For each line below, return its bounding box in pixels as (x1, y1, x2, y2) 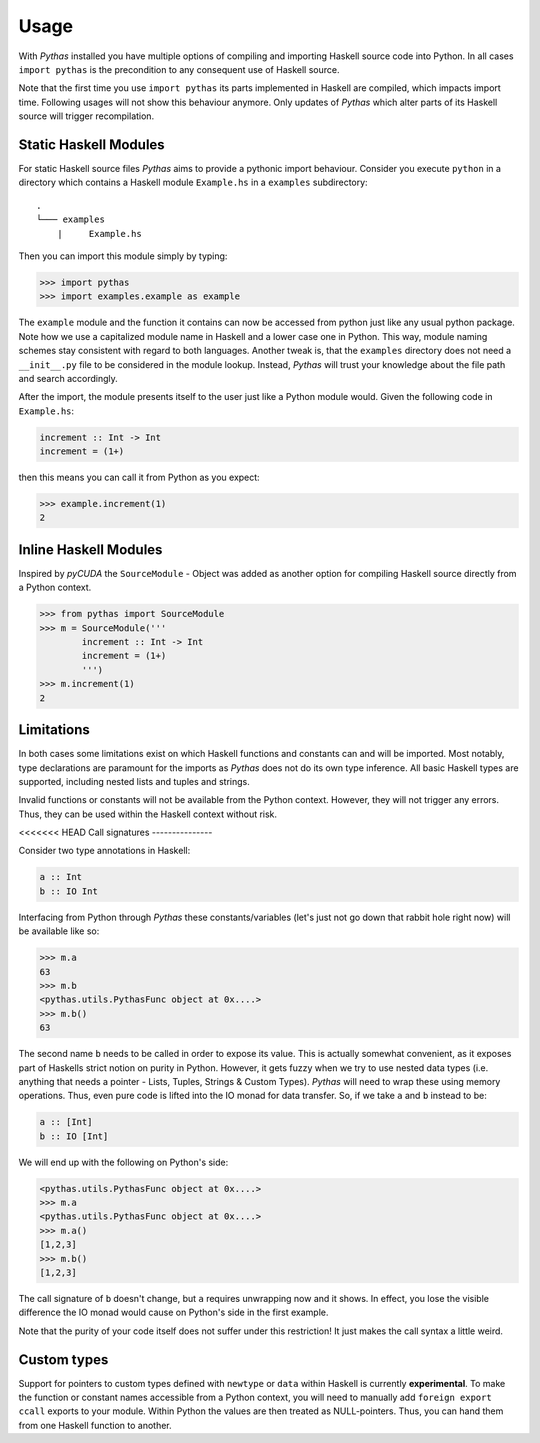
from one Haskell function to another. (18, 1419, 172, 1431)
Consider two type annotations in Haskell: (18, 845, 191, 857)
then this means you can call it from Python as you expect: (18, 471, 260, 484)
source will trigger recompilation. (18, 110, 155, 122)
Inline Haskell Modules (18, 541, 163, 558)
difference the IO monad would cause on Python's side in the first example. (18, 1306, 329, 1319)
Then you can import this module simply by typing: (18, 250, 228, 262)
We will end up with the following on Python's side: (18, 1156, 229, 1168)
